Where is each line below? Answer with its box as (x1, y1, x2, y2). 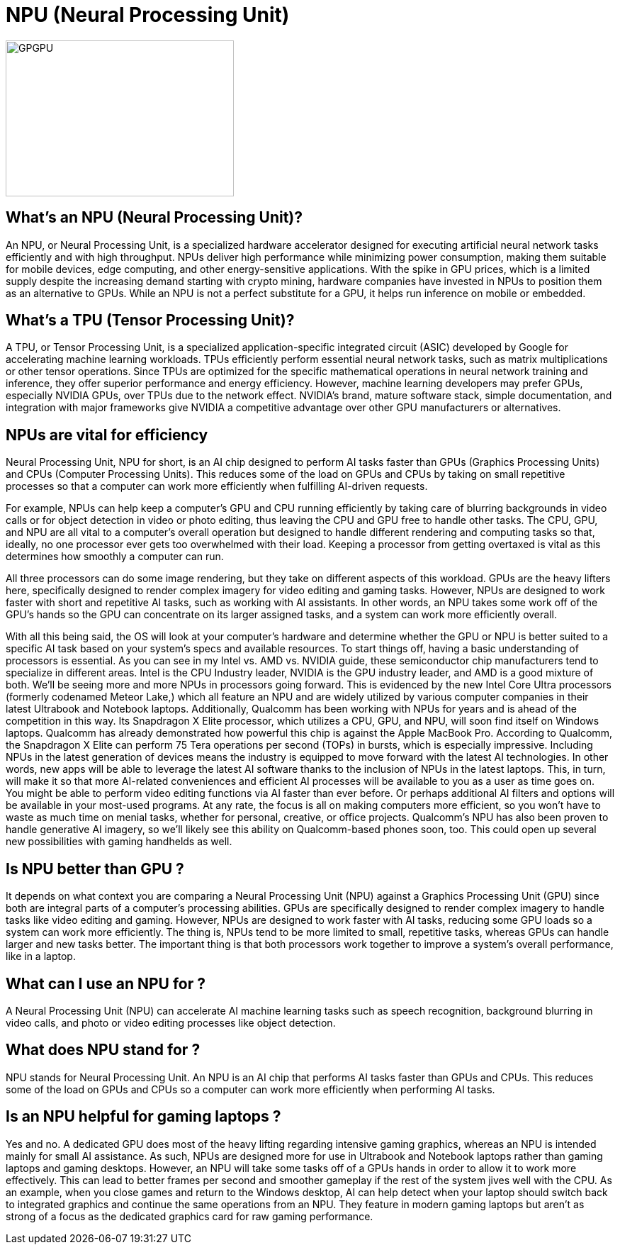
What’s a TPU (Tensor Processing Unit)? (6, 311, 295, 330)
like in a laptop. (6, 950, 76, 963)
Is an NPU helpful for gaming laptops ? (6, 1107, 281, 1126)
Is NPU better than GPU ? (6, 859, 184, 878)
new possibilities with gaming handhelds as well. (6, 835, 232, 848)
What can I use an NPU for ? (6, 974, 205, 993)
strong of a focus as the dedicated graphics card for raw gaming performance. (6, 1210, 373, 1222)
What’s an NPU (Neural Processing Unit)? (6, 208, 303, 227)
